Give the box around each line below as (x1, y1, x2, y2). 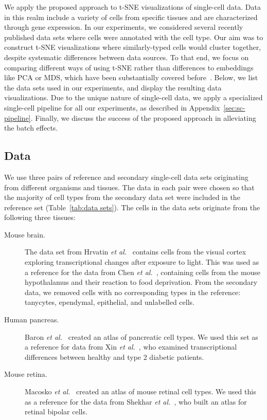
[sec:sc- (223, 102, 245, 113)
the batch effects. (4, 122, 58, 133)
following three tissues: (4, 212, 76, 223)
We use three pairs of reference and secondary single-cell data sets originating (4, 171, 248, 182)
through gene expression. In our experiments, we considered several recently (4, 22, 243, 32)
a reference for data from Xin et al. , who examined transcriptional (25, 341, 237, 352)
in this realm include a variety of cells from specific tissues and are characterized (4, 11, 258, 22)
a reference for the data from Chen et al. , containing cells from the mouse (25, 266, 261, 277)
